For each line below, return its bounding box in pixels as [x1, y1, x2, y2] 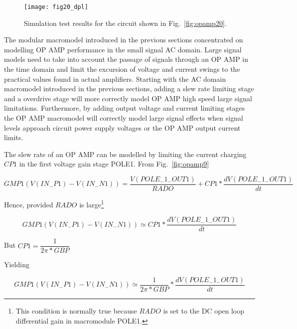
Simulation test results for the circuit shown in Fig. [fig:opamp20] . [24, 17, 227, 28]
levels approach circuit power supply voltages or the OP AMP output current [4, 122, 241, 133]
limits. [4, 132, 23, 143]
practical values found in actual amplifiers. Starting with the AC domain [4, 73, 226, 84]
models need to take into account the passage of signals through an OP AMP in [4, 54, 249, 64]
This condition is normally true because [15, 306, 137, 316]
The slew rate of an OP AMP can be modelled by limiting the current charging [4, 149, 247, 159]
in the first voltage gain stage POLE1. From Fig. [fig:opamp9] [19, 159, 209, 169]
